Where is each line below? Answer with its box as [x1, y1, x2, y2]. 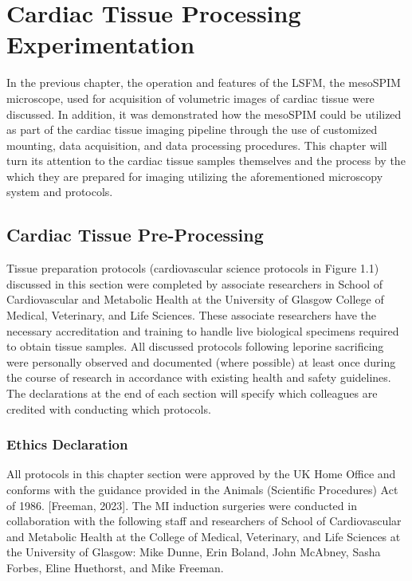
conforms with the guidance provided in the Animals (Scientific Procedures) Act [6, 481, 398, 498]
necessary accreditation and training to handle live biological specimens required [6, 322, 399, 339]
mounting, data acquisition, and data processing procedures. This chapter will [6, 136, 387, 153]
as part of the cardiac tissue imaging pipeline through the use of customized [6, 121, 378, 138]
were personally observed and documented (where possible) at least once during [6, 353, 396, 370]
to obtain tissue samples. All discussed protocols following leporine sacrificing [6, 338, 384, 355]
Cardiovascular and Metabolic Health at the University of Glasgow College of [6, 291, 384, 308]
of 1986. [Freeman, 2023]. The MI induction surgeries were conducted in [6, 497, 357, 513]
